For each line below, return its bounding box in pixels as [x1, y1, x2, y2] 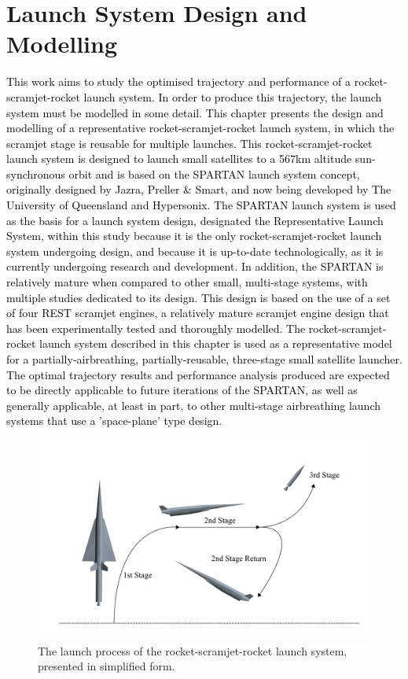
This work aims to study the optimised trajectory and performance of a [6, 73, 351, 90]
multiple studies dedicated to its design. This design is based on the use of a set [6, 289, 391, 305]
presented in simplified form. [38, 658, 175, 674]
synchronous [6, 165, 65, 182]
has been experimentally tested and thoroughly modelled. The [6, 319, 306, 336]
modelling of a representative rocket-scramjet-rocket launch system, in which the [6, 120, 395, 136]
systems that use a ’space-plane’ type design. [6, 412, 222, 429]
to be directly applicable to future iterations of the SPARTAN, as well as [6, 382, 358, 398]
